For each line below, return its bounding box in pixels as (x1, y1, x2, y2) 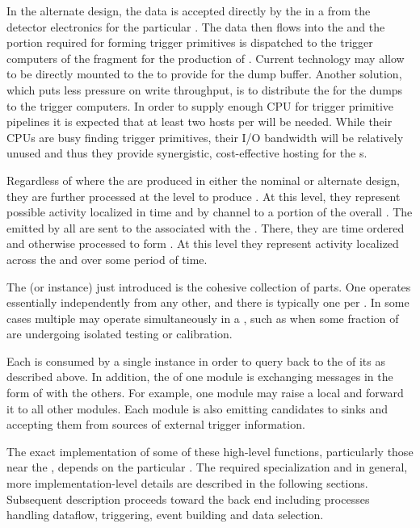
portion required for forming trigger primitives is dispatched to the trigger (6, 34, 373, 51)
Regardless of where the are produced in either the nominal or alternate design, (6, 171, 400, 188)
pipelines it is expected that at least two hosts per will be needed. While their (6, 113, 393, 130)
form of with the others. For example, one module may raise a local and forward (6, 384, 404, 401)
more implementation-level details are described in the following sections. (6, 475, 368, 492)
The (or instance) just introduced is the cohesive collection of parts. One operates (6, 278, 411, 295)
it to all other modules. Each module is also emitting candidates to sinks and (6, 400, 388, 417)
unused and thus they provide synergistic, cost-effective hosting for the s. (6, 145, 367, 161)
